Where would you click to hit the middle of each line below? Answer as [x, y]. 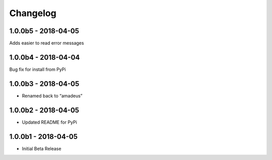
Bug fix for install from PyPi [38, 69]
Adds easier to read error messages [47, 43]
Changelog [33, 13]
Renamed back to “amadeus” [52, 96]
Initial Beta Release [42, 148]
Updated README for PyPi [50, 122]
